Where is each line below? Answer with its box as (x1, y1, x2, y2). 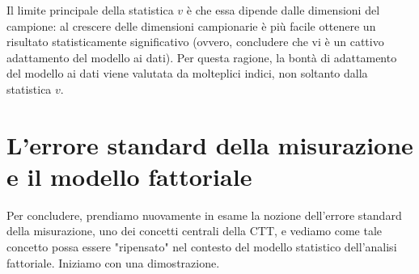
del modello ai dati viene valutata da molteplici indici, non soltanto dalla (6, 65, 368, 82)
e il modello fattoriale (6, 159, 252, 192)
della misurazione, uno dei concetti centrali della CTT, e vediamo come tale (6, 222, 383, 239)
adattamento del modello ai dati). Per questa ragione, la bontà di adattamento (6, 48, 397, 65)
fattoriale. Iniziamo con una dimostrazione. (6, 254, 220, 271)
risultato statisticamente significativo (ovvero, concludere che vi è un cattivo (6, 33, 384, 50)
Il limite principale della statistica (6, 2, 174, 18)
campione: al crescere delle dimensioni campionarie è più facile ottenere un (6, 17, 376, 34)
